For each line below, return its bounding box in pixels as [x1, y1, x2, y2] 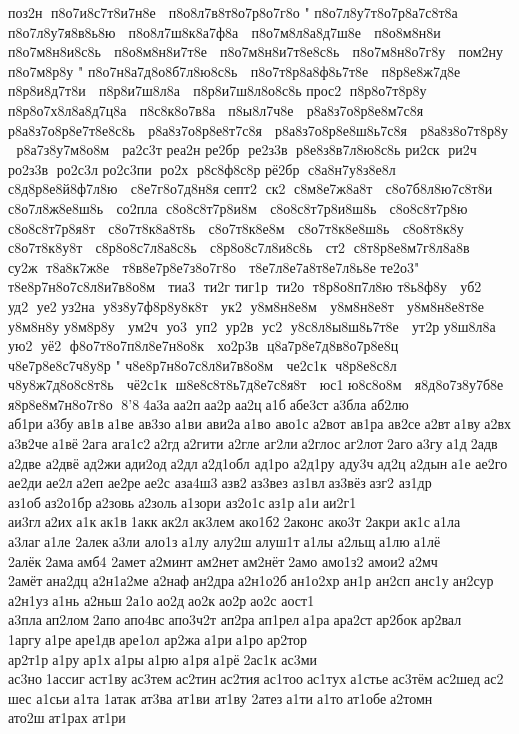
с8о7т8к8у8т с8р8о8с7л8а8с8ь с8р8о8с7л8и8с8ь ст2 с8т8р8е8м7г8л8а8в [8, 237, 470, 258]
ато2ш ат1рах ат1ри [8, 707, 126, 728]
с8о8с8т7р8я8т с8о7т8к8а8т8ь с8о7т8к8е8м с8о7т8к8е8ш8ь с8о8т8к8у [8, 217, 464, 238]
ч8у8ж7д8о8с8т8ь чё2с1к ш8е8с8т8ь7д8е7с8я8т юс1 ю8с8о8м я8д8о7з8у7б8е [8, 374, 504, 395]
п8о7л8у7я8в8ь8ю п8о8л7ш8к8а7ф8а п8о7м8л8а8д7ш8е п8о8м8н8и [8, 21, 441, 42]
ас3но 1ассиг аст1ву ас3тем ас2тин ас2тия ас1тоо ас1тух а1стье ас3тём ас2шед [8, 668, 481, 689]
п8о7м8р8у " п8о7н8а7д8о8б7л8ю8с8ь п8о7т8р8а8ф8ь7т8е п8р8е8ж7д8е [8, 60, 461, 81]
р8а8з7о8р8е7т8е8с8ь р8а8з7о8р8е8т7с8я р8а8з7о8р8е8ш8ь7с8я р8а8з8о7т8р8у [8, 119, 508, 140]
